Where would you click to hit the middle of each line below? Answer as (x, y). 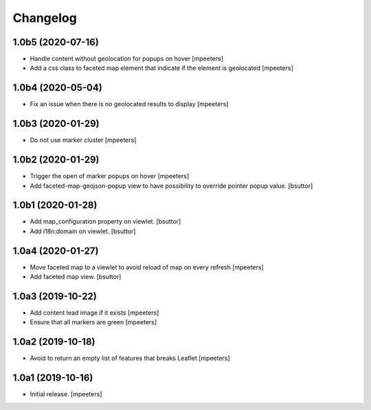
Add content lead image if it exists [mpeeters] (94, 313)
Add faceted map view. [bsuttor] (76, 277)
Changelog (45, 18)
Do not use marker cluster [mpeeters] (83, 140)
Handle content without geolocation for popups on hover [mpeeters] (126, 59)
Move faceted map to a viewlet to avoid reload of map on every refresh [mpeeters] (147, 267)
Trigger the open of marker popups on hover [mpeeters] (110, 176)
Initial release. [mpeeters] (66, 394)
